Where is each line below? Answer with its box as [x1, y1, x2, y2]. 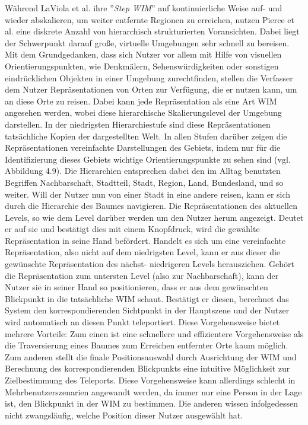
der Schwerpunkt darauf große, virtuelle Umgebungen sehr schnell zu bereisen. [5, 36, 290, 49]
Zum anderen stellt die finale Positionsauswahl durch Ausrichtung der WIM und [5, 350, 297, 363]
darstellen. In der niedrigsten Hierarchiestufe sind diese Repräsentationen [5, 118, 271, 130]
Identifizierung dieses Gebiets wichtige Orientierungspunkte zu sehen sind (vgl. [5, 153, 291, 165]
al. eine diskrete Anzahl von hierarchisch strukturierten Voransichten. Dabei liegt [5, 25, 300, 37]
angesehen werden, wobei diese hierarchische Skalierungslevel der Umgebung [5, 106, 282, 119]
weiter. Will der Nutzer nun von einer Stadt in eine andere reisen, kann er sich [5, 188, 291, 200]
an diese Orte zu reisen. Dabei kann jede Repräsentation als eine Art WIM [5, 94, 277, 107]
